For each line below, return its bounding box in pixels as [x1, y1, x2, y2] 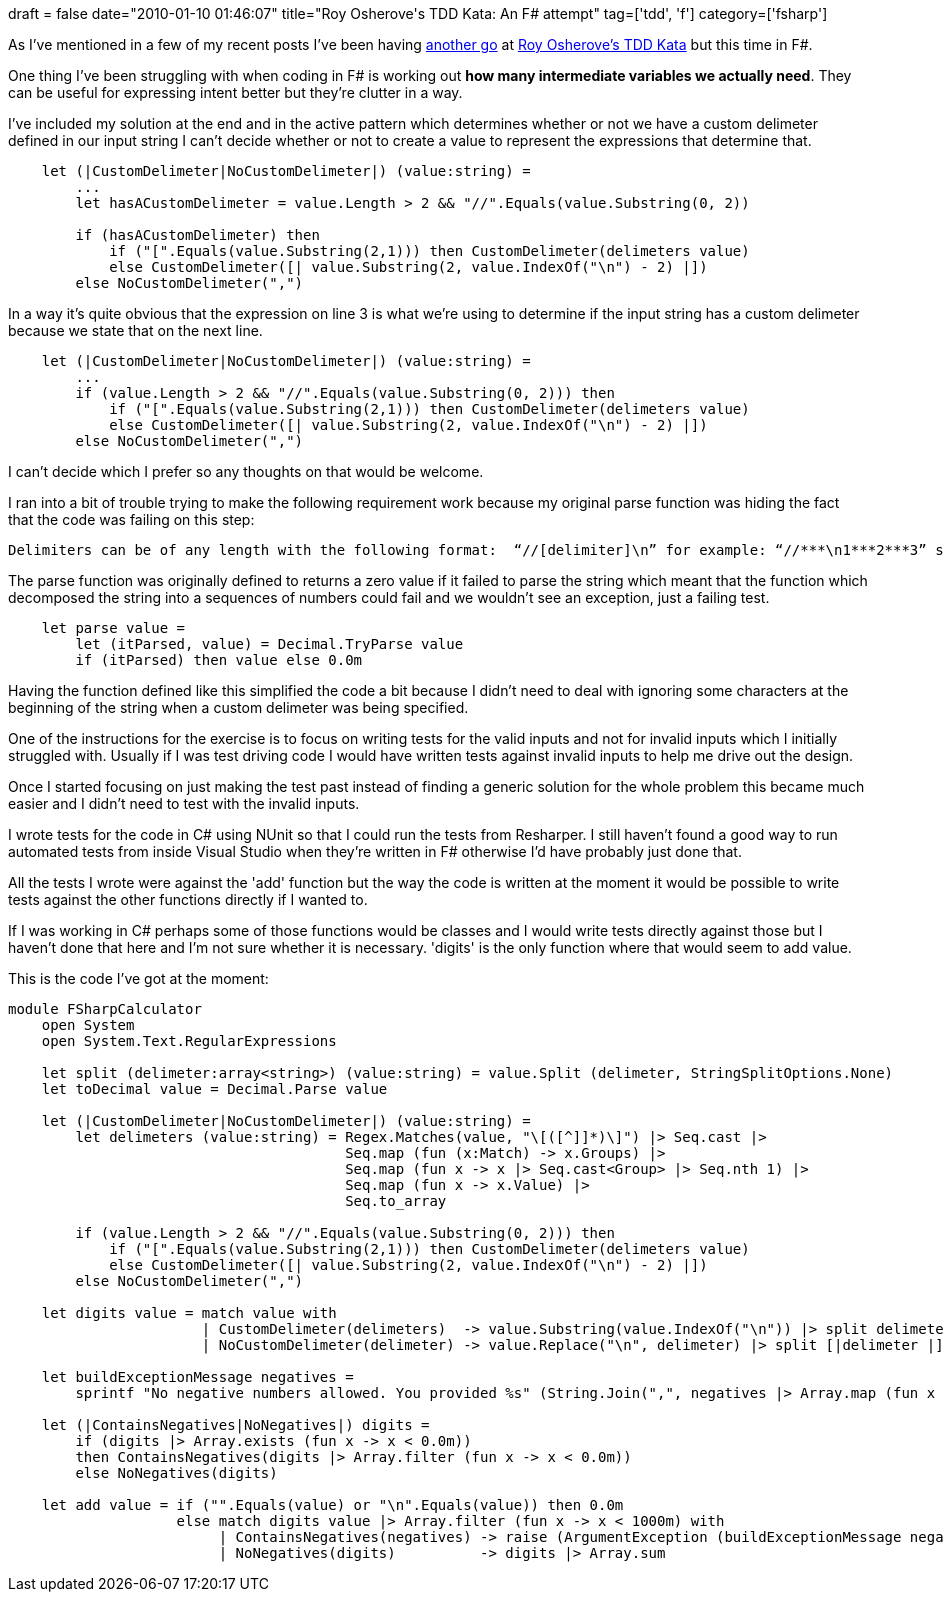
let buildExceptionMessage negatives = [41, 1369, 354, 1385]
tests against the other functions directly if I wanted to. [8, 891, 368, 908]
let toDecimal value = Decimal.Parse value [41, 1081, 388, 1097]
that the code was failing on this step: [8, 511, 255, 528]
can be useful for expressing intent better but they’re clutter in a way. [8, 84, 463, 101]
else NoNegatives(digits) [75, 1465, 278, 1481]
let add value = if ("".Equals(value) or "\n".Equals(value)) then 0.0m [41, 1497, 624, 1513]
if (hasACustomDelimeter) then [75, 227, 320, 243]
